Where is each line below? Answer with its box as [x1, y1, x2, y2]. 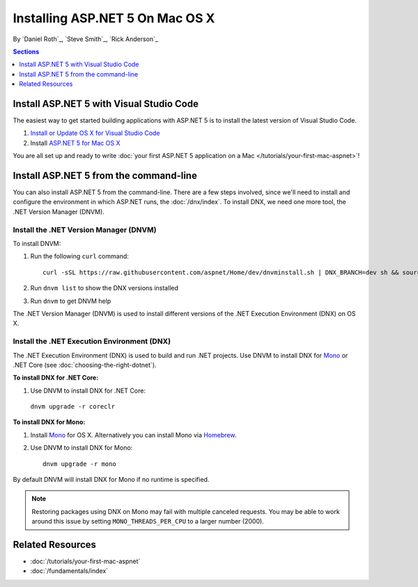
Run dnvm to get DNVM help [30, 297, 111, 305]
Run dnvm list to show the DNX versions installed [30, 284, 179, 292]
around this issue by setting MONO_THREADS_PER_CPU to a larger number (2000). [31, 517, 264, 526]
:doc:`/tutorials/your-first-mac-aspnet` [30, 557, 141, 565]
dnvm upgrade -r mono [42, 460, 116, 468]
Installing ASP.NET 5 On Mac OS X [13, 10, 215, 26]
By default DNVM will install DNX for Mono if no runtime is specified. [13, 476, 210, 484]
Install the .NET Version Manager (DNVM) [13, 225, 157, 235]
